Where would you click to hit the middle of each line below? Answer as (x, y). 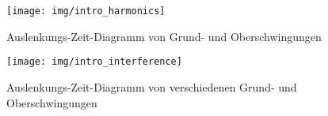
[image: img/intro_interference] (94, 62)
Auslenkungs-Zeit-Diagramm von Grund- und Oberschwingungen (164, 36)
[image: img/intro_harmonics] (86, 11)
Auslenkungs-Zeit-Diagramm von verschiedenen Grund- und (152, 86)
